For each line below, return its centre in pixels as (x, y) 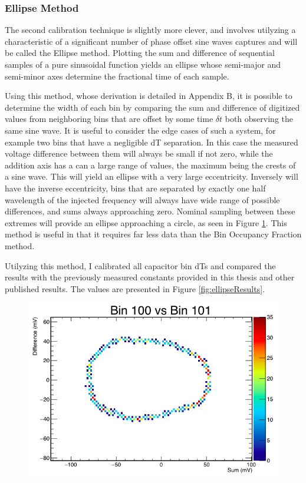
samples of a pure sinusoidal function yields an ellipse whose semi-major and (143, 64)
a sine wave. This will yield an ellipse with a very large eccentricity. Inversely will (152, 176)
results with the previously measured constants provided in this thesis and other (150, 277)
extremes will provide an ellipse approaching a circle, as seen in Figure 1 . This (146, 222)
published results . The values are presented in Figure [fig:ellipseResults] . (135, 288)
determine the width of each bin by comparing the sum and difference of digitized (152, 107)
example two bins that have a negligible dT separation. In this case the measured (152, 142)
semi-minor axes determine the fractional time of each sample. (117, 76)
